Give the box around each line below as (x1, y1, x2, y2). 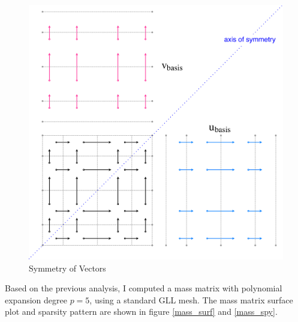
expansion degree (5, 293, 67, 306)
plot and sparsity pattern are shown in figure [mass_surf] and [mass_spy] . (5, 305, 278, 318)
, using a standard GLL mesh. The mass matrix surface (89, 293, 293, 306)
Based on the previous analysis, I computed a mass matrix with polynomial (5, 282, 282, 294)
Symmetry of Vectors (29, 261, 106, 274)
